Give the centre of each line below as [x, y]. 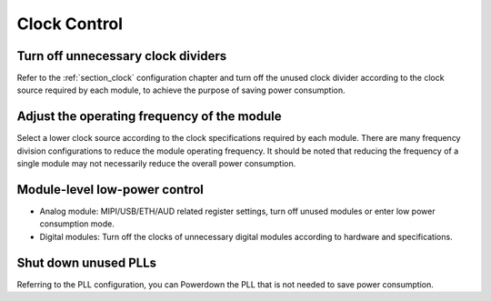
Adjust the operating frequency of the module [149, 117]
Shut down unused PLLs [87, 262]
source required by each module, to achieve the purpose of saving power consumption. [181, 90]
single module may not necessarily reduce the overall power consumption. [156, 164]
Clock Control [70, 24]
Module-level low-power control [110, 190]
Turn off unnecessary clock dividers [122, 56]
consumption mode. [77, 224]
